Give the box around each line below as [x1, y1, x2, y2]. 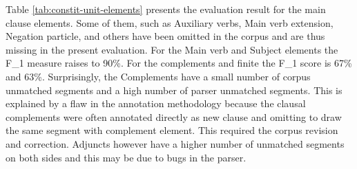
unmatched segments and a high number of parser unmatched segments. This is [6, 82, 342, 97]
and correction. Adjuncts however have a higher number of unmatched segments [6, 136, 345, 150]
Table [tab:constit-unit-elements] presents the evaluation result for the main [6, 2, 326, 16]
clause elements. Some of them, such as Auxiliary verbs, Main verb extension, [6, 15, 334, 30]
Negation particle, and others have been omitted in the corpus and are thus [6, 29, 325, 43]
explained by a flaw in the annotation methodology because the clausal [6, 96, 306, 111]
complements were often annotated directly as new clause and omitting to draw [6, 109, 342, 124]
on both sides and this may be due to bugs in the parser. [6, 150, 247, 164]
